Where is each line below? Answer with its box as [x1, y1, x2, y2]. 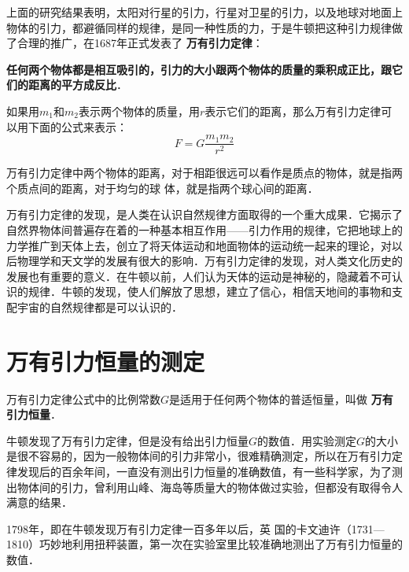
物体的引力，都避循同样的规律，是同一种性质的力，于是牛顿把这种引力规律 [6, 19, 392, 35]
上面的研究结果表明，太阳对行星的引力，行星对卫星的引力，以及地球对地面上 [6, 4, 403, 20]
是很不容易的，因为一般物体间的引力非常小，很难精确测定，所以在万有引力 [6, 448, 392, 464]
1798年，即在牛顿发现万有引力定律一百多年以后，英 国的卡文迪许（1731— [6, 520, 385, 537]
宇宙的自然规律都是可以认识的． [17, 298, 182, 315]
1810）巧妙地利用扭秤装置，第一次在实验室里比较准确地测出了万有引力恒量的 [6, 536, 403, 552]
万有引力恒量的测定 [6, 345, 205, 377]
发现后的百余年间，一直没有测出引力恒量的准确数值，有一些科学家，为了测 [17, 463, 403, 480]
